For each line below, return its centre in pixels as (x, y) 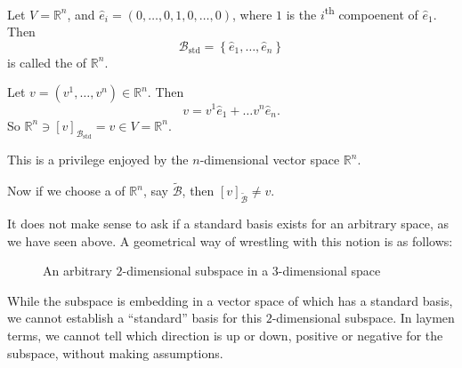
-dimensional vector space (270, 160)
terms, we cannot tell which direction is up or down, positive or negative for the (225, 335)
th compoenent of (371, 13)
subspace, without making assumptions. (115, 352)
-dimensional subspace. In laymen (363, 318)
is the (301, 14)
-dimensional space (329, 271)
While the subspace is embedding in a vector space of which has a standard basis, (230, 300)
